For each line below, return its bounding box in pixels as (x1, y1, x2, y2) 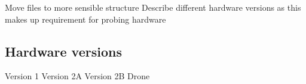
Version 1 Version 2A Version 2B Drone (5, 70, 150, 82)
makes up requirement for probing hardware (5, 13, 166, 25)
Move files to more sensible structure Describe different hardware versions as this (5, 1, 301, 13)
